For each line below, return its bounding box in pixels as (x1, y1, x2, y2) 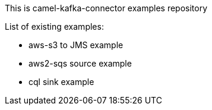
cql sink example (29, 77, 94, 87)
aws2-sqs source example (29, 58, 132, 68)
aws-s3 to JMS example (29, 40, 124, 50)
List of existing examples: (5, 21, 104, 32)
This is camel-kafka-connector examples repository (5, 3, 208, 13)
